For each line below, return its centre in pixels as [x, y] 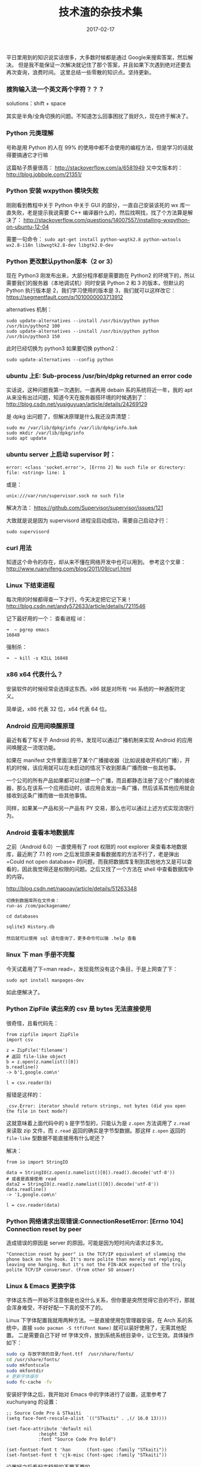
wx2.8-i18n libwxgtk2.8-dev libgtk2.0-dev [60, 245]
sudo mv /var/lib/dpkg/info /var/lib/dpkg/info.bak [72, 428]
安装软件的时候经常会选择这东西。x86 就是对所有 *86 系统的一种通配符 [93, 688]
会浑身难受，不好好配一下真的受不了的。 [56, 1308]
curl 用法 [19, 548]
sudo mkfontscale [28, 1365]
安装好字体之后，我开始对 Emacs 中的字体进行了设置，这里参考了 [87, 1394]
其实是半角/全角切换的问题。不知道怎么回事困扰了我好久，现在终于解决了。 [99, 116]
